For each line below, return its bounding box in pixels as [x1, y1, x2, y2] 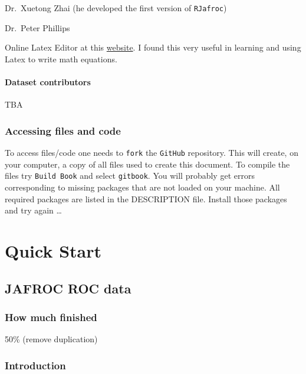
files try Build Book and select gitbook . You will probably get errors [5, 169, 255, 182]
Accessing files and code [5, 123, 121, 138]
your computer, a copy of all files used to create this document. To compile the [5, 158, 290, 170]
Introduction [5, 358, 66, 372]
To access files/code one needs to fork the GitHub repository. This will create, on [5, 146, 298, 159]
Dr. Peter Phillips [5, 21, 70, 34]
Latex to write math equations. [5, 52, 117, 65]
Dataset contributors [5, 76, 91, 88]
